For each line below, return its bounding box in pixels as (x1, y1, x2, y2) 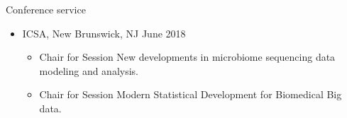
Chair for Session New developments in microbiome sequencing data (39, 49, 336, 64)
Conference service (6, 2, 86, 16)
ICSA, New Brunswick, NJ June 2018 (22, 25, 186, 40)
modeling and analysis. (39, 63, 138, 78)
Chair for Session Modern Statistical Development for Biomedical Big (39, 87, 342, 102)
